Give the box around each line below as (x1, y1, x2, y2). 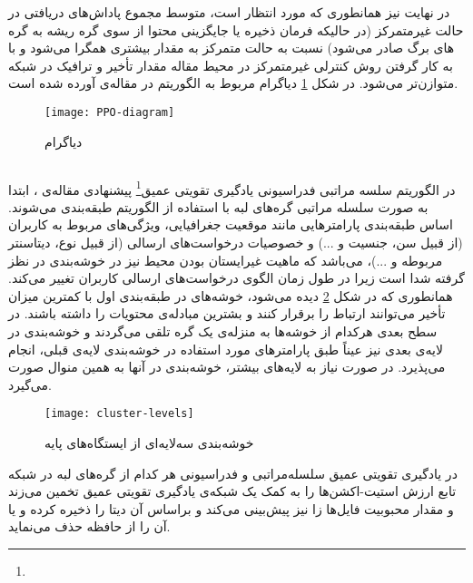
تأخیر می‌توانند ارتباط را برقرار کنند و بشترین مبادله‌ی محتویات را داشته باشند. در (8, 304, 446, 323)
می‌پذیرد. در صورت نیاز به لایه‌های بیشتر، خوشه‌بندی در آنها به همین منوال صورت (8, 357, 446, 376)
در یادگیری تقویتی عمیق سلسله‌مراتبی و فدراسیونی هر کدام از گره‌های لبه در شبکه (8, 463, 458, 482)
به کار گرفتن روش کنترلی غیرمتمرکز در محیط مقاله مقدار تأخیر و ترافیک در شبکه (8, 55, 453, 74)
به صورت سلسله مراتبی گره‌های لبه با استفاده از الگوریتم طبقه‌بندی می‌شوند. (8, 197, 429, 216)
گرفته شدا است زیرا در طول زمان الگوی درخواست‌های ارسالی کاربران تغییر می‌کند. (8, 268, 465, 287)
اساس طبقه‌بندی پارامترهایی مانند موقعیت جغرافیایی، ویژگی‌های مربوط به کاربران (8, 215, 453, 234)
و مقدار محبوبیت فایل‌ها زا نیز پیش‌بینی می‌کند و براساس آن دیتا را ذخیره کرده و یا (8, 499, 454, 518)
